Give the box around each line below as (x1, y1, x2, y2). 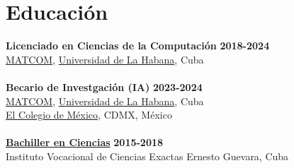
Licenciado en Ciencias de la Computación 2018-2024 (6, 38, 270, 53)
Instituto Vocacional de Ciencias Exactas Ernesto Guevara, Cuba (6, 148, 289, 163)
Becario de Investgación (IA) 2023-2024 (6, 79, 203, 94)
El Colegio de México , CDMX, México (6, 107, 172, 122)
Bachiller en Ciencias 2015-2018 (6, 135, 164, 150)
